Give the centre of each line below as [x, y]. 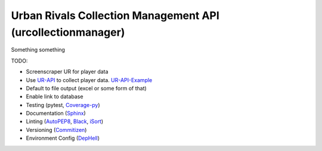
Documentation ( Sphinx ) [56, 114]
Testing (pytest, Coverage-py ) [63, 105]
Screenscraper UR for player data [67, 72]
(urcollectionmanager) [68, 32]
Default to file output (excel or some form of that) [86, 88]
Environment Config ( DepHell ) [63, 138]
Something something [38, 50]
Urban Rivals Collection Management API [115, 15]
